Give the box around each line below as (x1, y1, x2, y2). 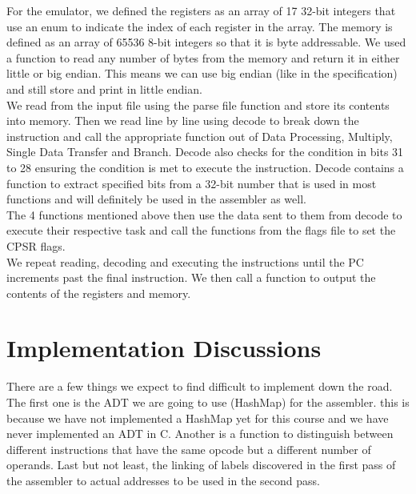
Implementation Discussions (6, 331, 322, 364)
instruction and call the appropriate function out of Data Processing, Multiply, (6, 127, 393, 144)
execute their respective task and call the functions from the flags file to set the (6, 222, 396, 239)
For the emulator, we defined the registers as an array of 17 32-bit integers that (6, 2, 396, 18)
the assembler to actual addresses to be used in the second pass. (6, 472, 320, 488)
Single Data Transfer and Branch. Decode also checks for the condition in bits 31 (6, 143, 404, 160)
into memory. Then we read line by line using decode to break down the (6, 112, 359, 129)
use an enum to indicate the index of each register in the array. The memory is (6, 18, 393, 34)
